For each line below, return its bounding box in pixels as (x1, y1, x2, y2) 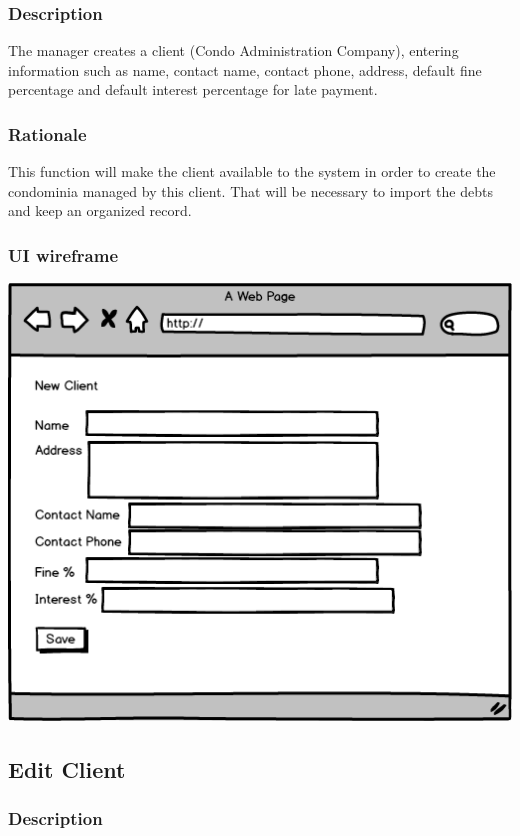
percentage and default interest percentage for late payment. (8, 79, 378, 100)
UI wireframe (8, 242, 119, 267)
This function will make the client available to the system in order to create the (8, 161, 496, 182)
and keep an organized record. (8, 200, 192, 221)
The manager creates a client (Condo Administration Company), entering (8, 40, 459, 61)
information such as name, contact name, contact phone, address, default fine (8, 59, 482, 80)
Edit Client (8, 753, 126, 784)
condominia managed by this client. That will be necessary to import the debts (8, 180, 493, 201)
